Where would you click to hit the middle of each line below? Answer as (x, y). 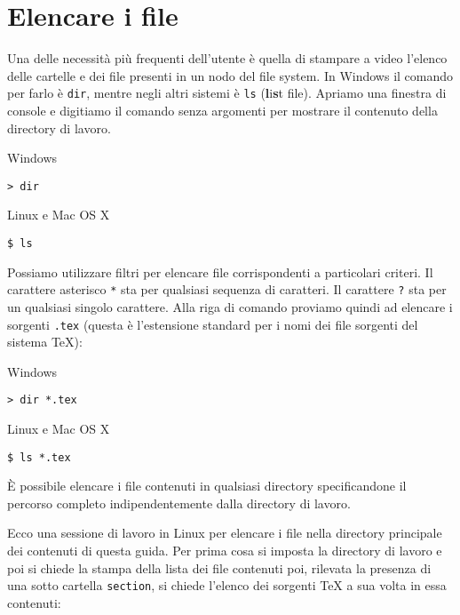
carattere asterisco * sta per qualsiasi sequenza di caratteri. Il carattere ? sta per (227, 289)
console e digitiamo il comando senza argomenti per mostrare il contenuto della (222, 110)
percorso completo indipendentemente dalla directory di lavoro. (179, 503)
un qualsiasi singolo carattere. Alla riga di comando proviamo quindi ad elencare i (230, 306)
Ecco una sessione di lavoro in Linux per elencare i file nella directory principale (225, 533)
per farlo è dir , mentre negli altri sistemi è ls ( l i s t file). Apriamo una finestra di (227, 93)
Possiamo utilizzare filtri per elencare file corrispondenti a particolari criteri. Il (220, 272)
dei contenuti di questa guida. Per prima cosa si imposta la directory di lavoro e (225, 551)
